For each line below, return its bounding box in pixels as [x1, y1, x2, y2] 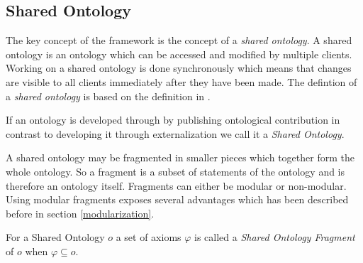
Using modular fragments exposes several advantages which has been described [6, 192, 349, 207]
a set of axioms [116, 230, 181, 245]
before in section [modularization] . [6, 205, 155, 220]
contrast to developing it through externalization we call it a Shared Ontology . [6, 126, 345, 141]
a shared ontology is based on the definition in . [6, 88, 211, 103]
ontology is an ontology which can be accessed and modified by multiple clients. [6, 46, 352, 61]
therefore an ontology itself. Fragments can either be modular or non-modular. [6, 178, 347, 193]
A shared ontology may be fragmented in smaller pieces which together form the [6, 150, 354, 165]
